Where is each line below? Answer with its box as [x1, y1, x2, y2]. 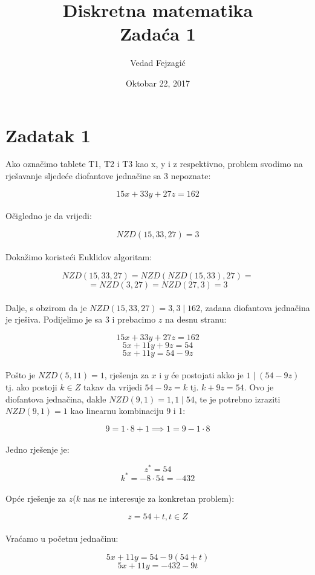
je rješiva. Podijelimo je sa [5, 313, 103, 326]
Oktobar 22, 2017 [125, 76, 190, 89]
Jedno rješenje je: [5, 443, 70, 456]
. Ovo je [244, 380, 274, 393]
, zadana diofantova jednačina [200, 301, 310, 314]
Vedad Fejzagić [130, 56, 186, 69]
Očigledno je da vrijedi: [5, 209, 92, 222]
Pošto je [5, 369, 36, 381]
